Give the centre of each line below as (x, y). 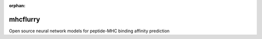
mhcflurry (25, 19)
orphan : (17, 6)
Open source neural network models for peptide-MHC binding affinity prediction (89, 31)
